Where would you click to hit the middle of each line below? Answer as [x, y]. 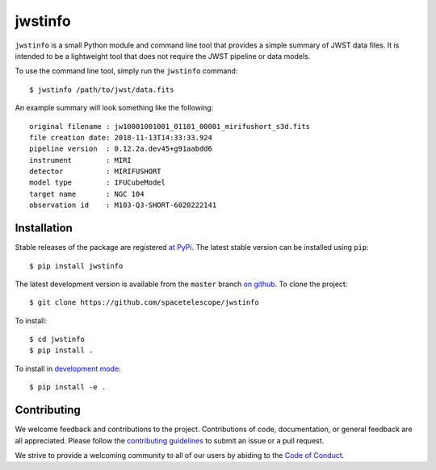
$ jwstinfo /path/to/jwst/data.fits [102, 89]
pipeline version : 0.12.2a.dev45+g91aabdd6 [121, 149]
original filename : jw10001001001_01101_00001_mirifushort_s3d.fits [170, 126]
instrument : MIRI [81, 160]
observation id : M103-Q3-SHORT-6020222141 [123, 205]
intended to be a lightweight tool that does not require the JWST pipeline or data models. [163, 56]
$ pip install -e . [68, 387]
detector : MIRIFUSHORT [95, 172]
